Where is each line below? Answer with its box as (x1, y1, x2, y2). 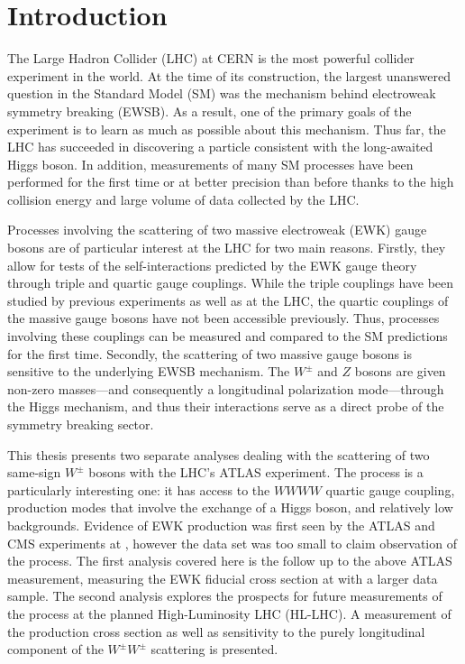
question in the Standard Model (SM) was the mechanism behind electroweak (7, 84, 436, 103)
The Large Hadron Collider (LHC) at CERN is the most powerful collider (7, 49, 415, 68)
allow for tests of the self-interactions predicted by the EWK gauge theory (7, 255, 417, 274)
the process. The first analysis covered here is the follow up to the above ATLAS (7, 551, 452, 570)
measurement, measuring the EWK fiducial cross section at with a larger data (7, 568, 438, 587)
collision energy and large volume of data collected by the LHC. (7, 189, 360, 208)
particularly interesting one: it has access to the (7, 480, 270, 499)
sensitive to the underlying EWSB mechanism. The (7, 362, 290, 381)
